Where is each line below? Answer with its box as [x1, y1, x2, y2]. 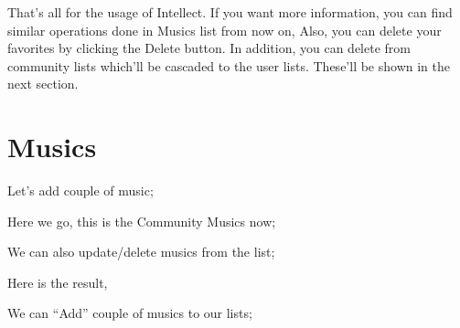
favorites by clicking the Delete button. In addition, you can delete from [7, 38, 411, 58]
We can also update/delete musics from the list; [7, 242, 275, 261]
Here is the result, [7, 272, 108, 291]
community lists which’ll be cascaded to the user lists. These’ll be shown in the [7, 56, 450, 75]
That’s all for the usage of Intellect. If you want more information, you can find [7, 3, 453, 21]
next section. [7, 74, 79, 93]
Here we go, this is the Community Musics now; [7, 211, 276, 230]
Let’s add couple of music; [7, 181, 154, 200]
